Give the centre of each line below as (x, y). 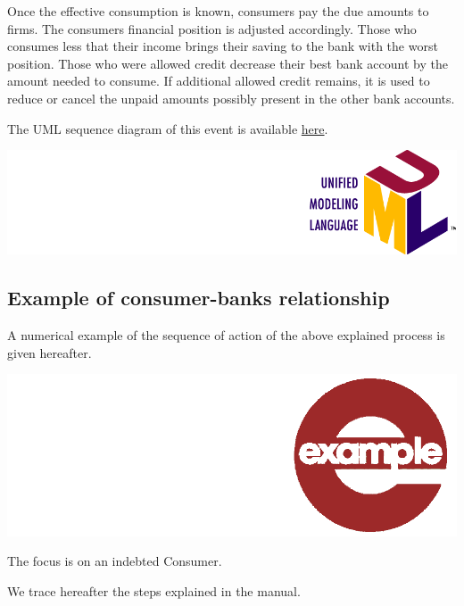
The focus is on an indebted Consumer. (115, 561)
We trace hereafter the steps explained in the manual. (154, 590)
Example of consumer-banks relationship (199, 298)
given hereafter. (50, 352)
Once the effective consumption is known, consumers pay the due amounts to (218, 11)
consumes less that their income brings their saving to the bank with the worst (223, 46)
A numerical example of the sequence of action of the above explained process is (226, 334)
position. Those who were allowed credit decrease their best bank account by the (228, 63)
